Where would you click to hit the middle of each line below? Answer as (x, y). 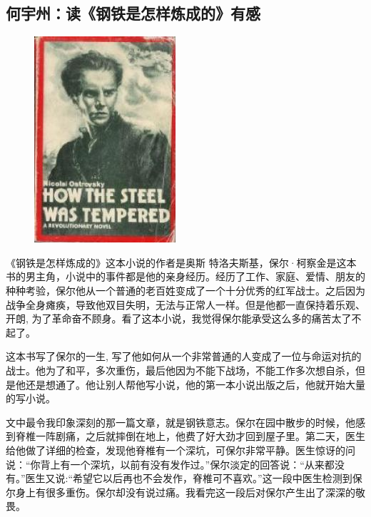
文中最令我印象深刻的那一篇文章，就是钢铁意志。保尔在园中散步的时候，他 (181, 422)
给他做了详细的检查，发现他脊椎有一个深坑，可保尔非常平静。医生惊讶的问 (181, 450)
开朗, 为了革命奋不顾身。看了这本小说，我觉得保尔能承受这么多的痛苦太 (174, 318)
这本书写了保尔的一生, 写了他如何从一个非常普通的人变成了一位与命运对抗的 (184, 356)
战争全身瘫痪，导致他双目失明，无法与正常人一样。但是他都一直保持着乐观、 (185, 304)
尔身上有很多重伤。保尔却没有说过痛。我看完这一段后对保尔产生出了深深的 (181, 492)
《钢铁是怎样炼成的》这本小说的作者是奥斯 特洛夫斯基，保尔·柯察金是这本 (181, 262)
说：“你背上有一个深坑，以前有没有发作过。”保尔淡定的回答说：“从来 (165, 464)
